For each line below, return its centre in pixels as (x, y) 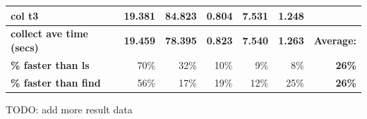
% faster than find (56, 82)
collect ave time (49, 33)
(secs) (25, 47)
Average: (335, 40)
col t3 (25, 15)
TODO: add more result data (69, 109)
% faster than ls (50, 64)
